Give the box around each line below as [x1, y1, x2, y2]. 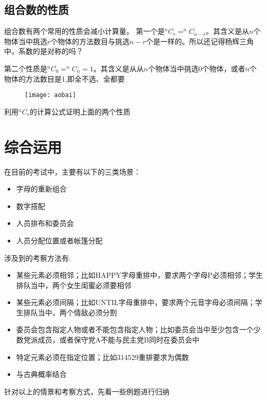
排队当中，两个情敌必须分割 [23, 307, 117, 317]
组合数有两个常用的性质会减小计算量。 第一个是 [4, 26, 165, 36]
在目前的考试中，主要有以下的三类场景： [4, 166, 141, 177]
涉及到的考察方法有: [4, 252, 71, 263]
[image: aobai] [25, 91, 77, 99]
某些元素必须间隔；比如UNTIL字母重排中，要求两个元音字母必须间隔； [16, 297, 255, 308]
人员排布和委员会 [16, 218, 74, 228]
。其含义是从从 [93, 63, 144, 73]
